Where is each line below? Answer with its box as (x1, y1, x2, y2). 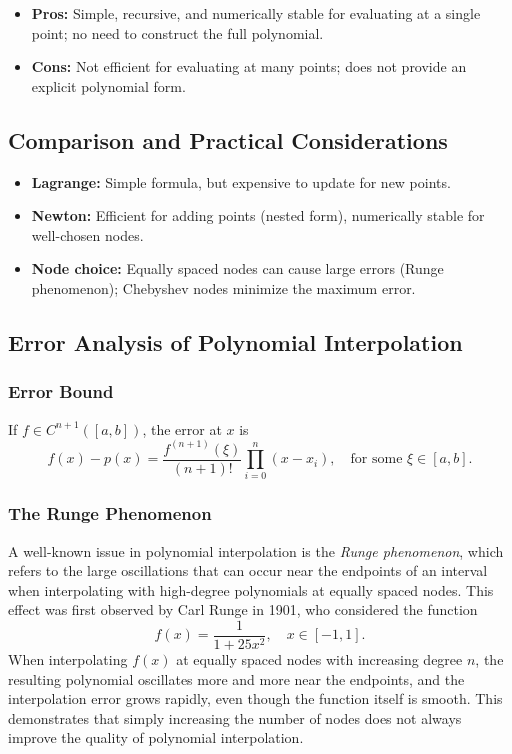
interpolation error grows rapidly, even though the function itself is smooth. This (8, 688, 503, 709)
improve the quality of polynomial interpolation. (8, 727, 304, 748)
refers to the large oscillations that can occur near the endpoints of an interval (8, 560, 488, 581)
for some (350, 452, 403, 467)
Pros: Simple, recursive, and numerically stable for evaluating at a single (31, 3, 481, 23)
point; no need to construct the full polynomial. (31, 22, 324, 43)
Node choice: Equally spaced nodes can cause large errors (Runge (31, 258, 444, 279)
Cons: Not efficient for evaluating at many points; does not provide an (31, 56, 467, 77)
